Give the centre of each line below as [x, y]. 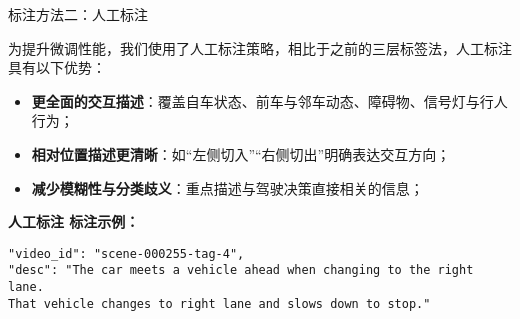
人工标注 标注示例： [74, 221]
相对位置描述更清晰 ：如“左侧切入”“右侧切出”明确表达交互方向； [241, 153]
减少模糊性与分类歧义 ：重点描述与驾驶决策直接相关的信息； [227, 187]
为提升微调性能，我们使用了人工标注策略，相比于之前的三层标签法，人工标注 [260, 47]
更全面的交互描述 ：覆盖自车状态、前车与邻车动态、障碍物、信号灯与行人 [269, 100]
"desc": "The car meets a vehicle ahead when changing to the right [241, 270]
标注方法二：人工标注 [78, 14]
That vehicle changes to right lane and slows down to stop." [219, 303]
